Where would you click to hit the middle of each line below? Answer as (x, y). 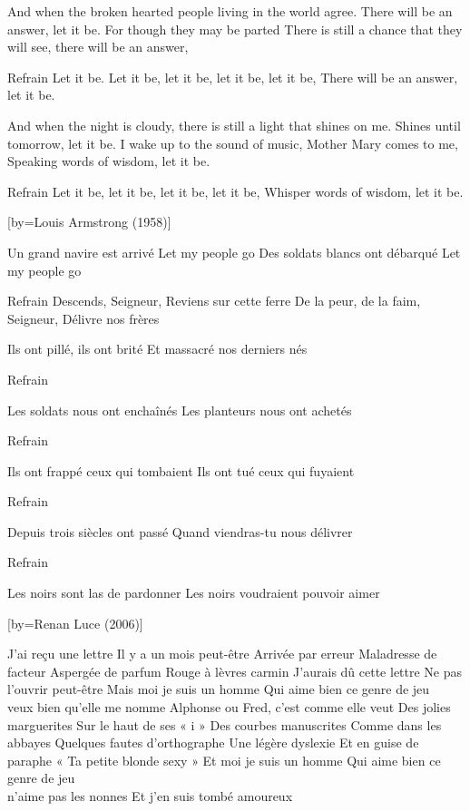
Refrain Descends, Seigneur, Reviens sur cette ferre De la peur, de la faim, (214, 301)
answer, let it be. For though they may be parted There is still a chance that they (235, 29)
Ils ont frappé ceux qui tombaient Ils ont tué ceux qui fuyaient (181, 470)
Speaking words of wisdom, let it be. (109, 161)
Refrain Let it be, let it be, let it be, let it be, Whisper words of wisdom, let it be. (235, 191)
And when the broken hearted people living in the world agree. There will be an (230, 11)
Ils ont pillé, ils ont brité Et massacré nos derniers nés (157, 349)
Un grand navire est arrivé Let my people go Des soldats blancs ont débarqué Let (234, 252)
